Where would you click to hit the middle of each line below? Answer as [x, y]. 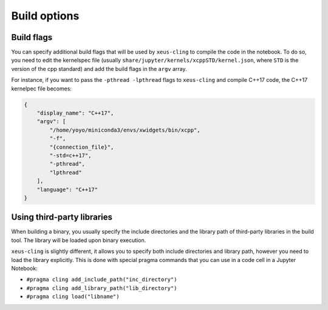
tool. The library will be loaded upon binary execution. [79, 240]
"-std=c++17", [70, 155]
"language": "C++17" [67, 189]
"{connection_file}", [82, 147]
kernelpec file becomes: [42, 89]
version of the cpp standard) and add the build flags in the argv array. [99, 69]
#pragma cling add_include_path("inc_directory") [102, 280]
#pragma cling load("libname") [73, 297]
